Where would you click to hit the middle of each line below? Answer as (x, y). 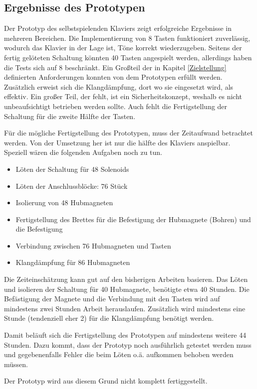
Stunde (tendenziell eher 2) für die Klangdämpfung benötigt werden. (109, 318)
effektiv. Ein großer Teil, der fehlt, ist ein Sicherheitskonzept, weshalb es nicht (123, 96)
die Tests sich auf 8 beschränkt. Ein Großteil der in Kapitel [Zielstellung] (115, 67)
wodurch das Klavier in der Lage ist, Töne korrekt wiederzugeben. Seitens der (123, 48)
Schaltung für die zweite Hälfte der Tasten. (70, 116)
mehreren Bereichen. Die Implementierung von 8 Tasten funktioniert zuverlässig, (127, 38)
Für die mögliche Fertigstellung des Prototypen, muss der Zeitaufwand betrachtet (128, 133)
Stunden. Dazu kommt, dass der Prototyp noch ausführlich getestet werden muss (128, 344)
